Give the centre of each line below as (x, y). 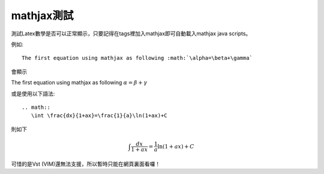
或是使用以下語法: (33, 93)
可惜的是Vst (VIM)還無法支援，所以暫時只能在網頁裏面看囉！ (86, 164)
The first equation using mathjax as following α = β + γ (79, 83)
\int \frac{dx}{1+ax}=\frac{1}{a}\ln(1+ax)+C (99, 116)
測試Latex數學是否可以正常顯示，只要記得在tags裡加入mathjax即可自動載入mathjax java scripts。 (131, 33)
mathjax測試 (42, 16)
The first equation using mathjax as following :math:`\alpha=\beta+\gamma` (137, 58)
